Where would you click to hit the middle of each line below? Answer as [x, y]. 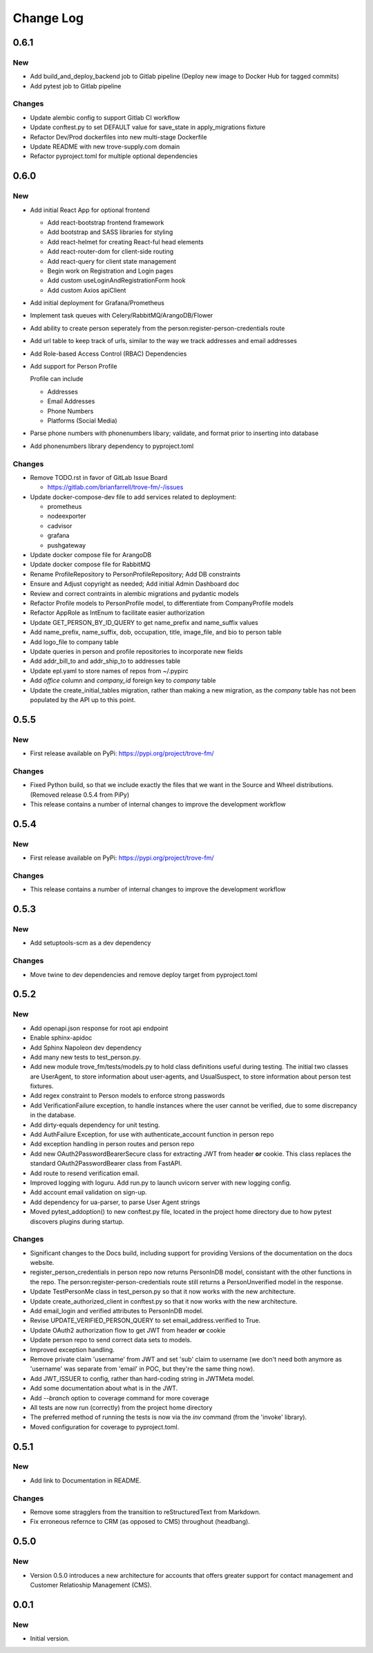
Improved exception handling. [73, 1349]
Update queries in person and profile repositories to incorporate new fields [136, 651]
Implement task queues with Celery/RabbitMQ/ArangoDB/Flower [122, 316]
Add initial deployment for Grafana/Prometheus [97, 303]
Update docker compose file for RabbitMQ [90, 564]
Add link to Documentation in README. [86, 1480]
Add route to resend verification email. [85, 1173]
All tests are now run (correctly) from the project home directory [121, 1407]
